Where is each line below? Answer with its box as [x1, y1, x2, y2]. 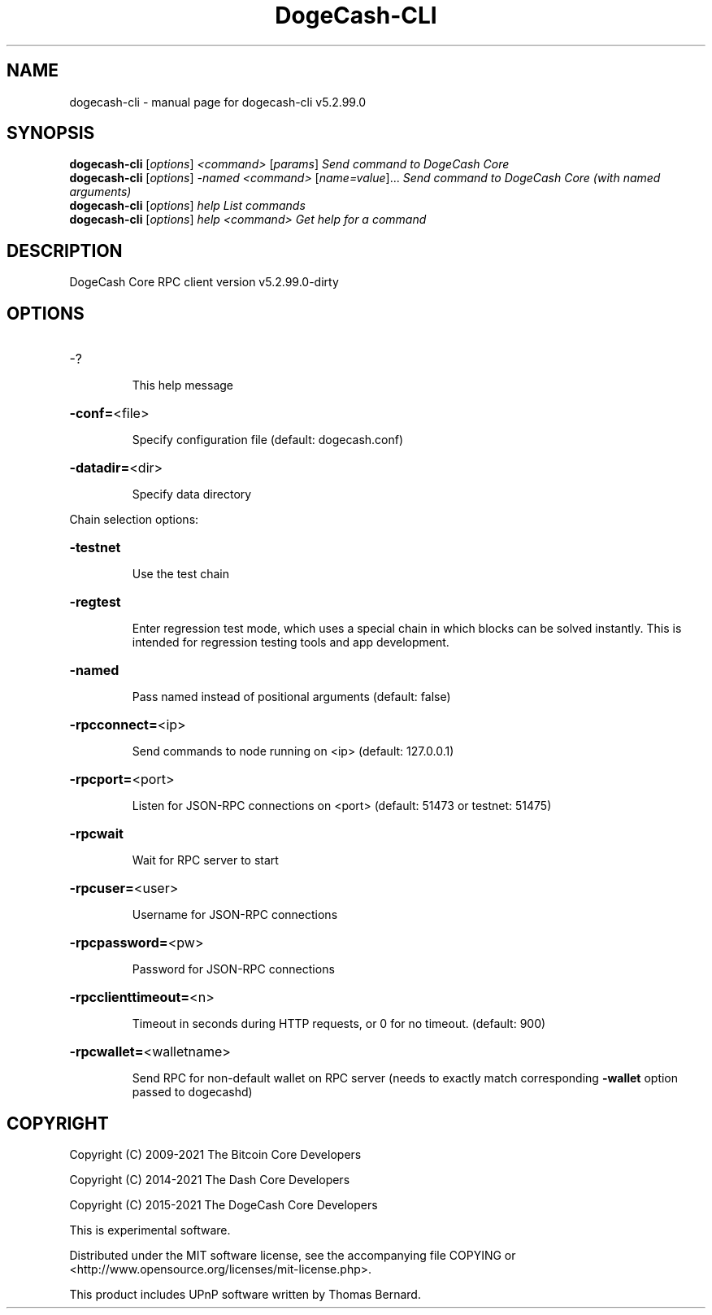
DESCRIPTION [7, 240, 123, 261]
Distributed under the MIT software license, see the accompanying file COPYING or [69, 1248, 516, 1262]
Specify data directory [132, 487, 252, 502]
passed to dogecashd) [132, 1085, 253, 1099]
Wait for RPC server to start [132, 853, 279, 868]
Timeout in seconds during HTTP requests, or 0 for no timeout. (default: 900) [132, 1017, 546, 1031]
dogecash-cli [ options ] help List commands [69, 198, 306, 213]
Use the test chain [132, 567, 229, 581]
